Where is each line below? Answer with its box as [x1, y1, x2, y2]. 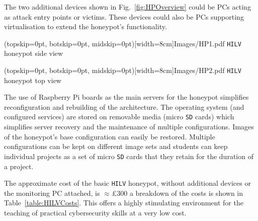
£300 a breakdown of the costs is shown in [111, 187, 243, 198]
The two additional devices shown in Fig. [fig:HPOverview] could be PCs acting [4, 2, 251, 12]
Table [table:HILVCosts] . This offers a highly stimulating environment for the [4, 197, 243, 208]
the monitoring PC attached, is [4, 187, 100, 198]
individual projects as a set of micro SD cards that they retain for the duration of [4, 151, 253, 161]
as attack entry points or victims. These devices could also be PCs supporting [4, 11, 244, 22]
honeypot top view [4, 75, 61, 85]
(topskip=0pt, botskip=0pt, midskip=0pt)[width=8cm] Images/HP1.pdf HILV [4, 38, 241, 48]
